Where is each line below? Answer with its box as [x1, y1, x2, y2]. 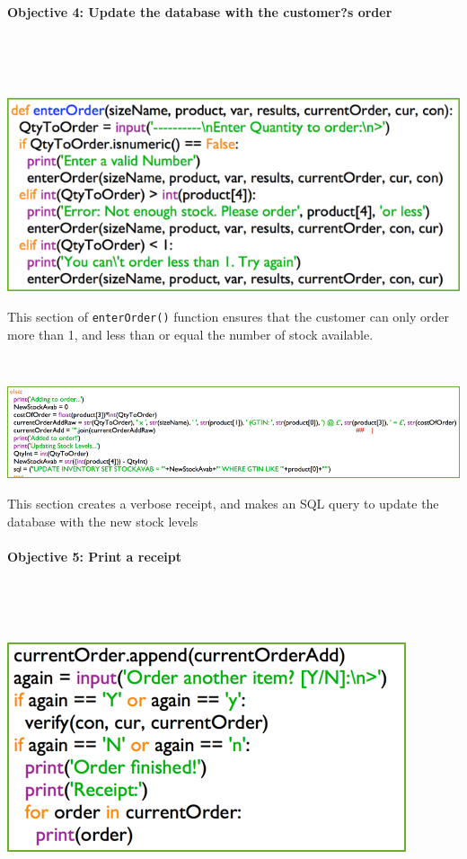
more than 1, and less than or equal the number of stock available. [7, 324, 374, 343]
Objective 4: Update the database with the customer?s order [7, 2, 392, 21]
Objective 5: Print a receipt [7, 546, 181, 565]
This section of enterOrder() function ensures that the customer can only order [7, 307, 450, 325]
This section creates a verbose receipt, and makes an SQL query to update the [7, 493, 439, 512]
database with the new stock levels [7, 511, 198, 530]
